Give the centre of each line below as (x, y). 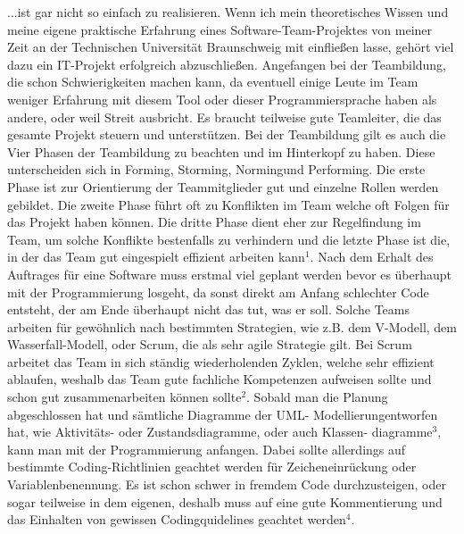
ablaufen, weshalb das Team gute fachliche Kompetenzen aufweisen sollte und (220, 379)
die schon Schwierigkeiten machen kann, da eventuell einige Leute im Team (213, 82)
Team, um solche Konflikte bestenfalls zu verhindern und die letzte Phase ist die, (229, 239)
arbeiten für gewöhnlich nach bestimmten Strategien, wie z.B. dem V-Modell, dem (232, 326)
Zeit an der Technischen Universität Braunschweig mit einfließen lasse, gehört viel (231, 47)
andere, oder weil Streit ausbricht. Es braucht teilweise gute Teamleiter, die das (224, 117)
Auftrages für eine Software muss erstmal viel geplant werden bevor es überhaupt (230, 274)
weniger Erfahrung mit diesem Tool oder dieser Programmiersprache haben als (222, 99)
